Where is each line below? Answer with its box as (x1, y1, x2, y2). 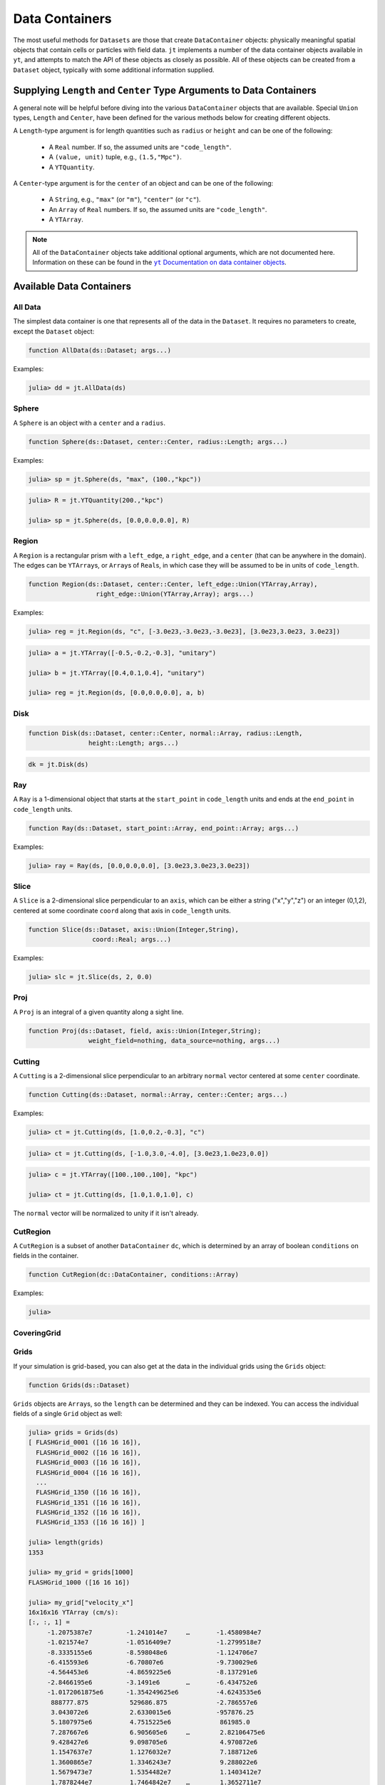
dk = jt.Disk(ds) (28, 760, 89, 768)
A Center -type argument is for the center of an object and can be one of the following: (13, 178, 274, 187)
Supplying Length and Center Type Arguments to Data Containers (13, 84, 317, 96)
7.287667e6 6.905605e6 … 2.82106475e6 (51, 1728, 265, 1736)
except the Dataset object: (13, 327, 95, 336)
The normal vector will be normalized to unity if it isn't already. (13, 1209, 199, 1217)
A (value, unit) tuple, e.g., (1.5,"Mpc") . (48, 153, 182, 161)
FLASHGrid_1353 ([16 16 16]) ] (36, 1518, 145, 1527)
